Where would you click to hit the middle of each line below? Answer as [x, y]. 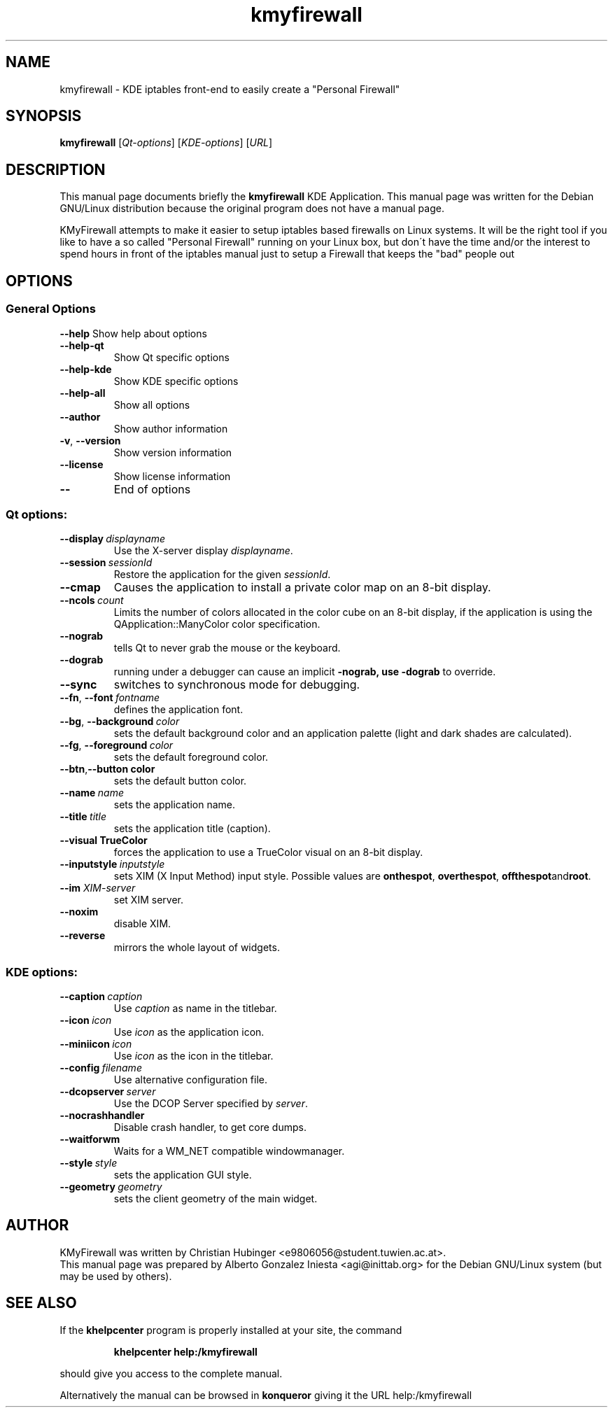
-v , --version [90, 440]
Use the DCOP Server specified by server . [211, 1103]
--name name [92, 793]
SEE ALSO [41, 1303]
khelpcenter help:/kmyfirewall [185, 1351]
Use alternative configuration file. [191, 1080]
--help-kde [86, 369]
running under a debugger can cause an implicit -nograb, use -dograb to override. [305, 672]
